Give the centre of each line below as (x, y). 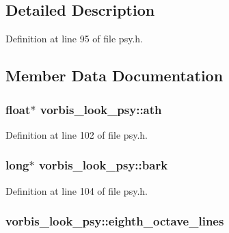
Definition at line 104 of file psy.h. (77, 190)
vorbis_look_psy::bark (103, 165)
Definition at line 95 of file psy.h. (74, 39)
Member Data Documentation (114, 76)
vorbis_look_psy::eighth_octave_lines (115, 221)
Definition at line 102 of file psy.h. (77, 134)
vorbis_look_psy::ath (101, 109)
